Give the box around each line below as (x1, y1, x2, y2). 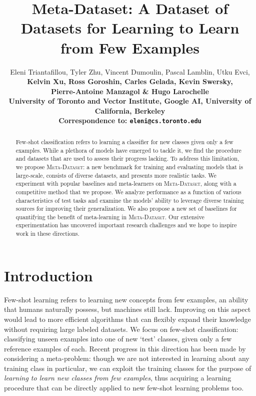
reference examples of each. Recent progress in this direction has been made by (4, 343, 246, 353)
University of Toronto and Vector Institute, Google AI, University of (8, 96, 251, 106)
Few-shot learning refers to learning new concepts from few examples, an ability (4, 294, 248, 304)
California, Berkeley (94, 105, 165, 116)
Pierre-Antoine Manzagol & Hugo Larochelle (51, 86, 209, 96)
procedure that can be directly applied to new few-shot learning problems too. (4, 382, 244, 393)
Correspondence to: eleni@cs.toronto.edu (58, 115, 201, 126)
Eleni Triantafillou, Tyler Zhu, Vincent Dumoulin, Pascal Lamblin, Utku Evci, (10, 66, 250, 77)
